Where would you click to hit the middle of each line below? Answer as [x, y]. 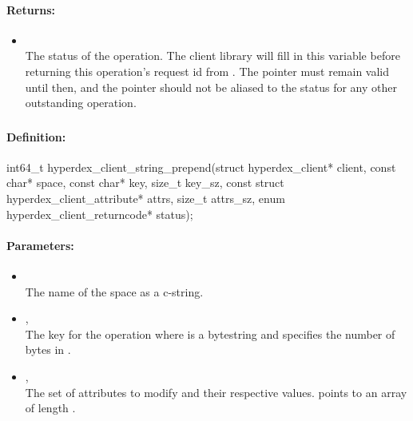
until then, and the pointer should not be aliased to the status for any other [211, 87]
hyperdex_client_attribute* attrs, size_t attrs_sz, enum [146, 199]
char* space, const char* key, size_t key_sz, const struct [145, 183]
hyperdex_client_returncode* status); [100, 214]
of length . [50, 408]
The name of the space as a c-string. [114, 291]
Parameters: [40, 245]
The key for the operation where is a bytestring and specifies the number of [210, 334]
